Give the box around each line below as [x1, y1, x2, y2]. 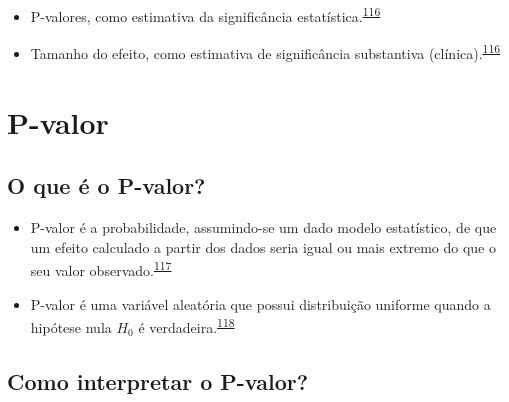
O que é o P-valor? [7, 170, 206, 201]
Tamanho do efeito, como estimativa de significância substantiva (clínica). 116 [30, 40, 501, 63]
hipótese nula [30, 316, 112, 337]
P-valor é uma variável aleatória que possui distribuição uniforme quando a [30, 293, 491, 314]
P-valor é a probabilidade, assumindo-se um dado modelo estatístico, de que [30, 217, 497, 238]
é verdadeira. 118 [138, 314, 235, 337]
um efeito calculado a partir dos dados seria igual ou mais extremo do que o [30, 236, 496, 257]
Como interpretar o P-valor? [7, 365, 309, 396]
